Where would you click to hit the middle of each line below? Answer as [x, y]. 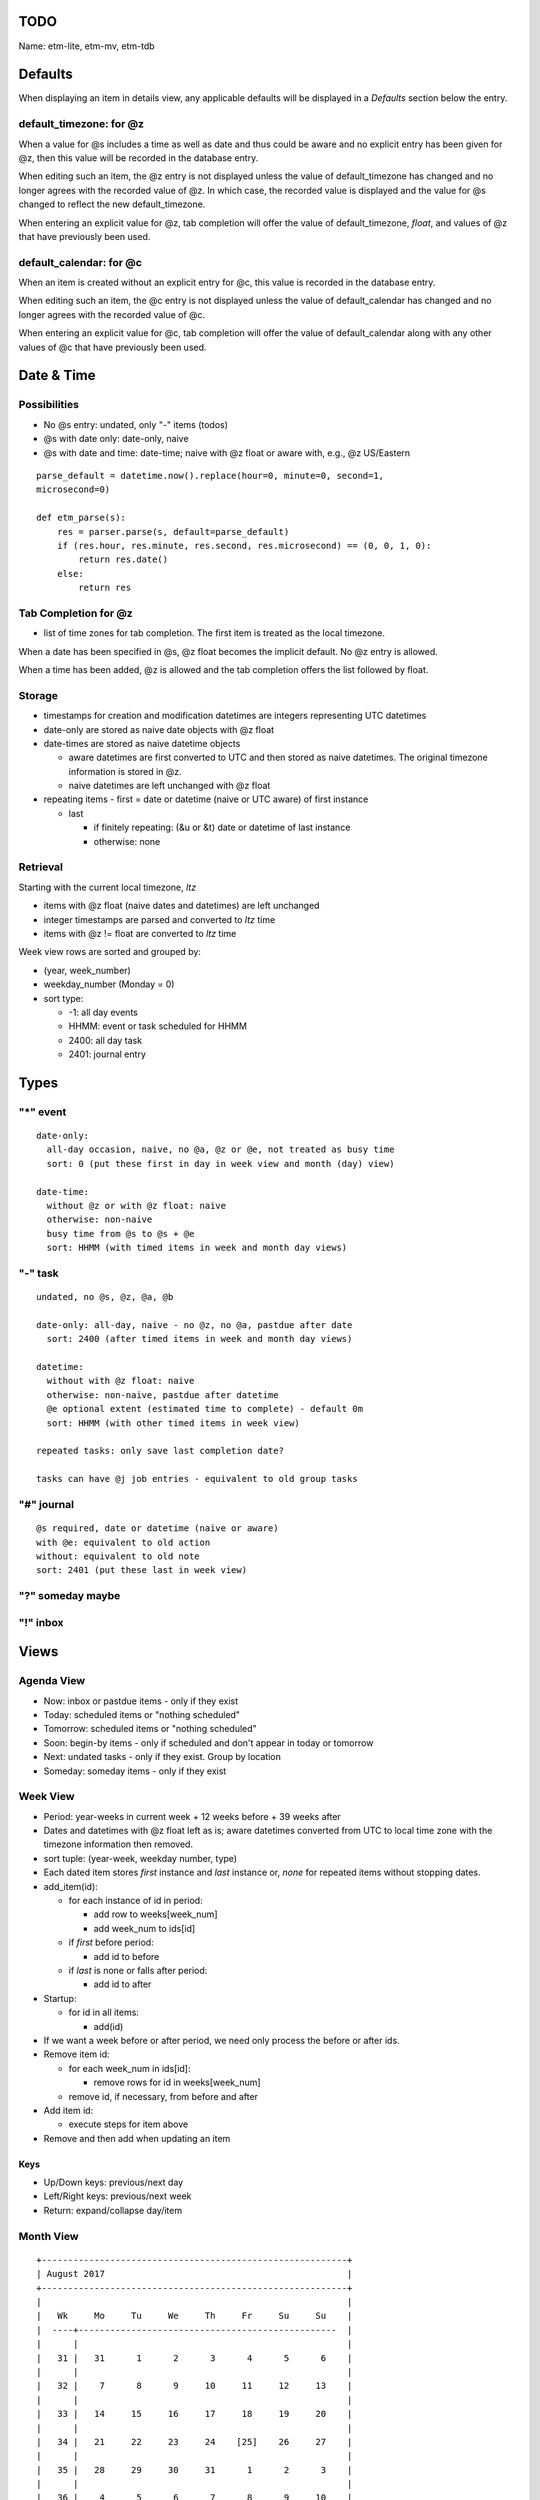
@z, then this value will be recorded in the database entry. [138, 157]
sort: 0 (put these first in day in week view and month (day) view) [220, 1163]
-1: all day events [103, 1012]
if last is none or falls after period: [138, 1970]
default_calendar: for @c [80, 262]
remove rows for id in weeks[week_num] [177, 2082]
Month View [48, 2236]
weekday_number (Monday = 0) [109, 984]
